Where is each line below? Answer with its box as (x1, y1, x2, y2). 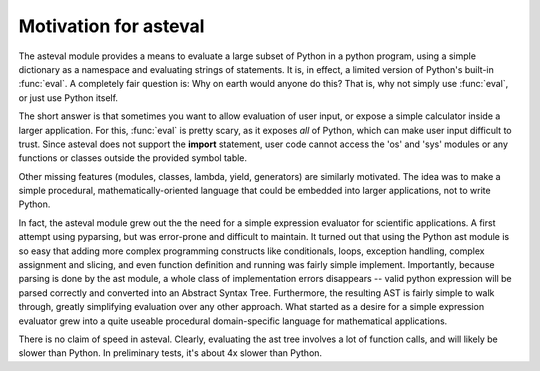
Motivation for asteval (18, 15, 205, 37)
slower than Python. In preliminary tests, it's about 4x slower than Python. (18, 347, 323, 359)
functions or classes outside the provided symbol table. (18, 152, 248, 164)
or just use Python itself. (18, 91, 119, 104)
